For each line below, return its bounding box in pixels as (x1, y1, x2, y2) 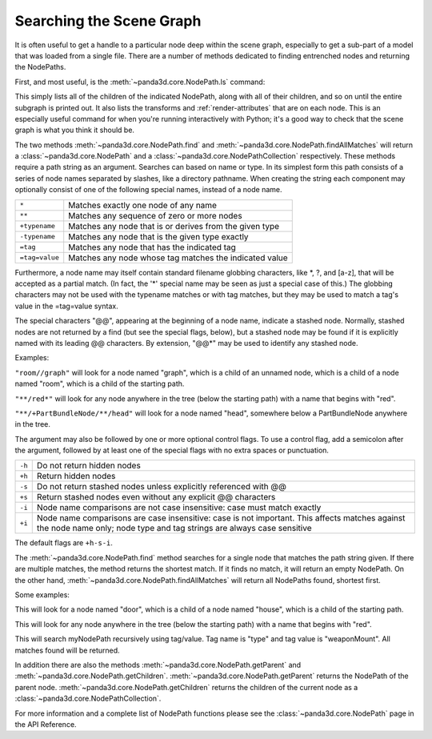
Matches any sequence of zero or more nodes (68, 210, 243, 221)
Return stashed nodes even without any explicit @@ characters (36, 492, 276, 503)
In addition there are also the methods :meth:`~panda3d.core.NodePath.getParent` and (14, 661, 302, 669)
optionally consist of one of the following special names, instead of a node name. (14, 185, 282, 195)
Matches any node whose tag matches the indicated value (68, 252, 288, 263)
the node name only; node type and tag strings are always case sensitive (36, 523, 312, 534)
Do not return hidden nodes (36, 460, 142, 472)
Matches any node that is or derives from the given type (68, 220, 280, 231)
